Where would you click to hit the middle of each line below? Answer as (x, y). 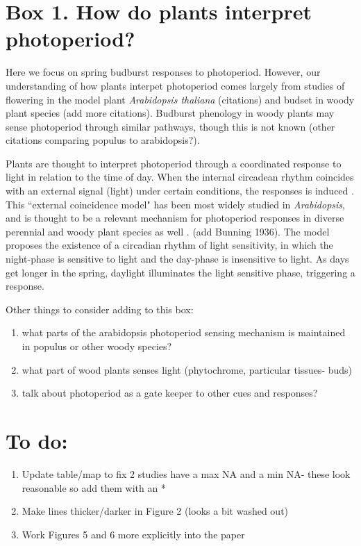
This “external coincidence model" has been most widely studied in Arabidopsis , (175, 204)
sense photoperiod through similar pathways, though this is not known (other (170, 126)
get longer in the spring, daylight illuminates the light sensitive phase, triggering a (180, 272)
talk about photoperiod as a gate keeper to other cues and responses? (170, 393)
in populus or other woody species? (97, 346)
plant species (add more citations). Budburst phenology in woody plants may (170, 113)
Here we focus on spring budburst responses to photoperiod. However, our (163, 72)
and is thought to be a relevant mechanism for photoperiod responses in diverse (175, 218)
